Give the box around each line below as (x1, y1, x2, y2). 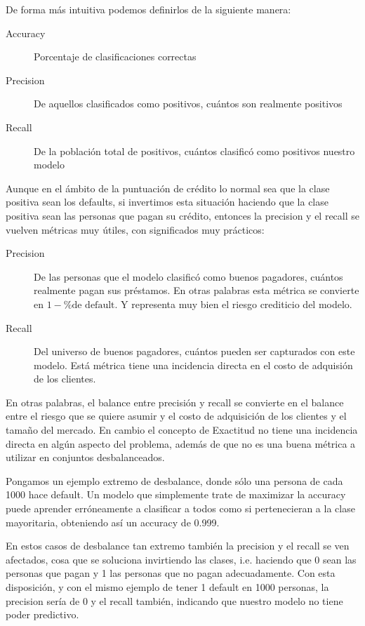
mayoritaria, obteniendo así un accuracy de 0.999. (6, 514, 220, 529)
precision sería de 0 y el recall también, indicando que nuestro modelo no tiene (6, 593, 343, 608)
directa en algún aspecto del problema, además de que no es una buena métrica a (6, 436, 356, 451)
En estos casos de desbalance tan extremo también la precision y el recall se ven (6, 538, 350, 553)
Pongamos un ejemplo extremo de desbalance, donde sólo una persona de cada (6, 473, 343, 488)
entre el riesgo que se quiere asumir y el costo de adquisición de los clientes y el (6, 408, 347, 423)
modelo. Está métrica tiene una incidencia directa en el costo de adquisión (34, 357, 353, 372)
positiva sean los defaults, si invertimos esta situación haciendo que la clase (6, 194, 328, 209)
